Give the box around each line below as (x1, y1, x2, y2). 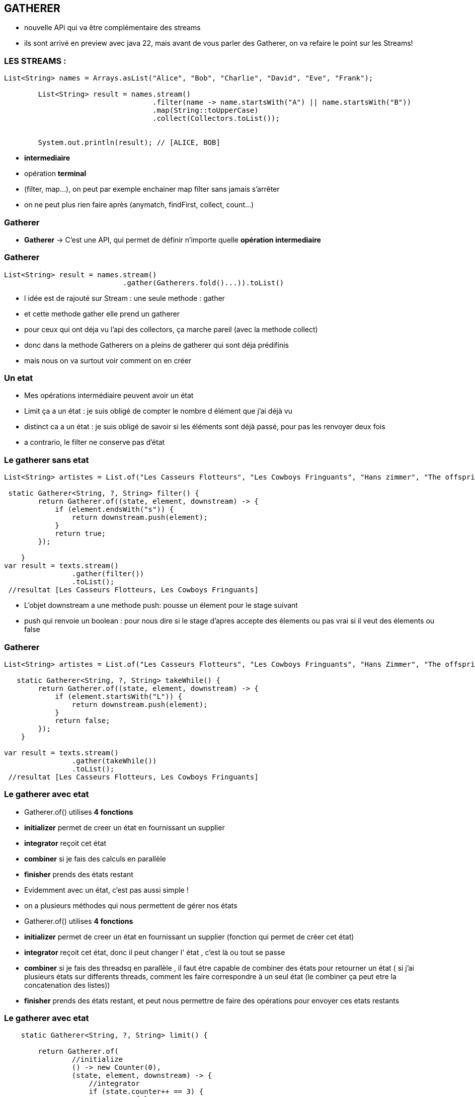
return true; (55, 529, 106, 538)
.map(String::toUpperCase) (152, 106, 259, 115)
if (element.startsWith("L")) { (55, 692, 183, 700)
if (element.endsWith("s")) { (55, 505, 174, 514)
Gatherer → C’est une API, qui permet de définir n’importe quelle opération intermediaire (24, 235, 321, 244)
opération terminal (24, 169, 87, 178)
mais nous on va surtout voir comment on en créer (24, 356, 192, 365)
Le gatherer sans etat (4, 454, 89, 465)
